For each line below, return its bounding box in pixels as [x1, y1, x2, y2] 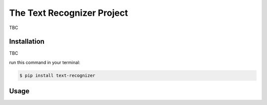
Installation [9, 37, 44, 46]
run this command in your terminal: [9, 59, 81, 65]
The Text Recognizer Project [9, 7, 128, 18]
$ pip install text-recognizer [19, 72, 96, 78]
